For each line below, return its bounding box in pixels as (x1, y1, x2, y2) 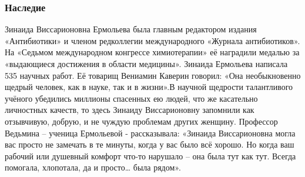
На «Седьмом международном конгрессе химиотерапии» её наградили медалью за (5, 46, 300, 58)
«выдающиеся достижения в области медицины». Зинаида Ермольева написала (5, 58, 288, 69)
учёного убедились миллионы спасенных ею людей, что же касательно (5, 92, 258, 104)
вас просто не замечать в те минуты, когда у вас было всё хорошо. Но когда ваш (5, 138, 294, 151)
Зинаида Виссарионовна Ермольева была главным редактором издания (5, 23, 257, 35)
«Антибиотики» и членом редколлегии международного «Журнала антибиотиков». (5, 34, 300, 46)
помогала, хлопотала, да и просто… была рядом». (5, 161, 181, 173)
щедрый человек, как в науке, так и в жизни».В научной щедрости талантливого (5, 81, 293, 93)
